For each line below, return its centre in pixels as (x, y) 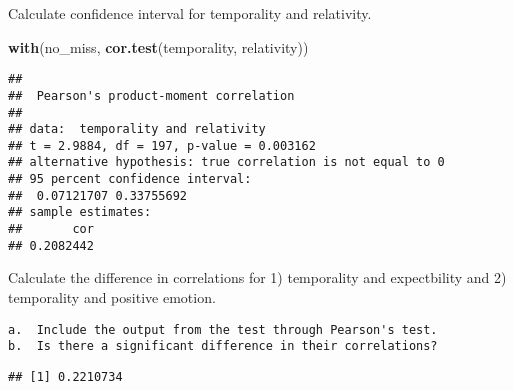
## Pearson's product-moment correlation (151, 95)
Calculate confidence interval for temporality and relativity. (190, 13)
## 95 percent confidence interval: (130, 179)
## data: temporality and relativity (137, 129)
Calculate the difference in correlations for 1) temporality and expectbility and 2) (257, 277)
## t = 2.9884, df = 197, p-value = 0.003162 (162, 145)
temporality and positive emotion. (112, 297)
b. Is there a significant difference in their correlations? (223, 346)
